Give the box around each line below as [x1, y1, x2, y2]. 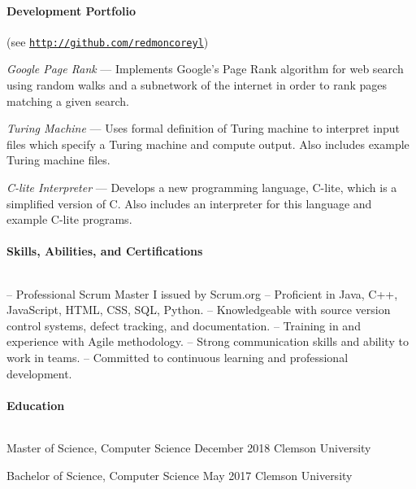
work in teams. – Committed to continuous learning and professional [6, 348, 349, 365]
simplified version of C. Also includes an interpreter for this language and [6, 194, 372, 212]
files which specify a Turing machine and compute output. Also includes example [6, 135, 409, 152]
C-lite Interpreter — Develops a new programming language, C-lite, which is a [6, 179, 397, 196]
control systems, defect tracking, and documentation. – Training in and [6, 317, 361, 334]
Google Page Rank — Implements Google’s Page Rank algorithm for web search [6, 60, 404, 77]
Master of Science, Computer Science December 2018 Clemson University [6, 439, 371, 456]
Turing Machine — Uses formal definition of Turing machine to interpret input [6, 120, 401, 137]
